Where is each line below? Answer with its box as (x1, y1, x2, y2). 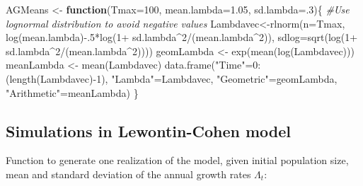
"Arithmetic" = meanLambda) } (6, 85, 139, 100)
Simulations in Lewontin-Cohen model (6, 120, 292, 141)
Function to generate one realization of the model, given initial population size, (6, 153, 349, 168)
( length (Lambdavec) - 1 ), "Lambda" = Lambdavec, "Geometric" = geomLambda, (6, 71, 338, 86)
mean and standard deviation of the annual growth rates (6, 166, 251, 181)
